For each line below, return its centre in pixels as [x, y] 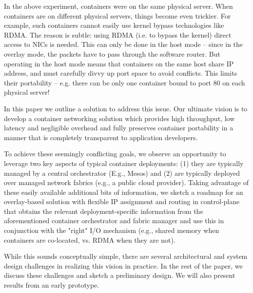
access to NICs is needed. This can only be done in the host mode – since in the [124, 44]
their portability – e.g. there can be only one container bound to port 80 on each [125, 82]
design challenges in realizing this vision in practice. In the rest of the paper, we [123, 265]
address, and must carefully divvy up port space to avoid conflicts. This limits [121, 73]
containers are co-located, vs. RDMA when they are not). [90, 240]
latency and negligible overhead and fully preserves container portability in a [119, 128]
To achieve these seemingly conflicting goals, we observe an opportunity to [115, 154]
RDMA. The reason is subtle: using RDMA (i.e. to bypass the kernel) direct [118, 34]
